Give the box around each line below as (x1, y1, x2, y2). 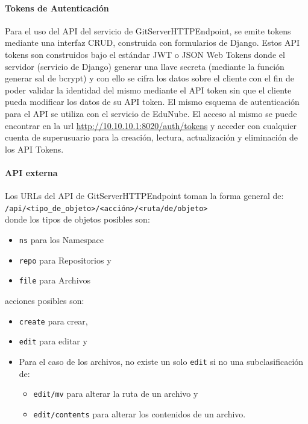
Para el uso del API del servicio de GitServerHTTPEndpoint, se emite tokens (5, 24, 291, 37)
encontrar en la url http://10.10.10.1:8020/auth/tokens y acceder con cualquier (5, 119, 297, 131)
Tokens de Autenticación (5, 1, 109, 14)
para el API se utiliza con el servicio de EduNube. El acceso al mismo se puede (5, 107, 297, 119)
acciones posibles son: (5, 294, 84, 306)
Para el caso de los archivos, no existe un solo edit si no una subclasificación (19, 355, 304, 367)
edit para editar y (19, 335, 87, 347)
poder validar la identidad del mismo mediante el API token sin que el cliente (5, 83, 292, 96)
